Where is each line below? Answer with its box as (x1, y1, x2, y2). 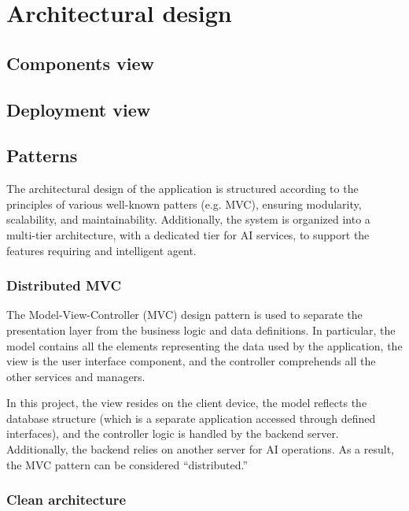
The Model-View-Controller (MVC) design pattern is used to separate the (6, 306, 363, 323)
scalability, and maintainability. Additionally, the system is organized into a (6, 211, 370, 228)
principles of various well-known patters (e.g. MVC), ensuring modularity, (6, 195, 362, 212)
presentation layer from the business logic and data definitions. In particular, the (6, 321, 396, 338)
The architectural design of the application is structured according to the (6, 180, 359, 197)
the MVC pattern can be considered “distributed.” (6, 456, 249, 472)
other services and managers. (6, 368, 146, 384)
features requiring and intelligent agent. (6, 242, 197, 258)
